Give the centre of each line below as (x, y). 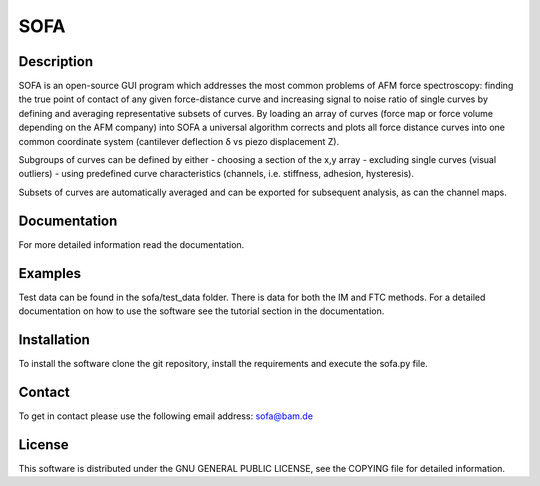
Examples (50, 273)
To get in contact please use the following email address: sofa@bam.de (166, 416)
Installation (54, 339)
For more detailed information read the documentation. (131, 244)
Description (56, 61)
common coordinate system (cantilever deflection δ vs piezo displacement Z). (179, 141)
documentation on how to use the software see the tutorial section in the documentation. (201, 311)
